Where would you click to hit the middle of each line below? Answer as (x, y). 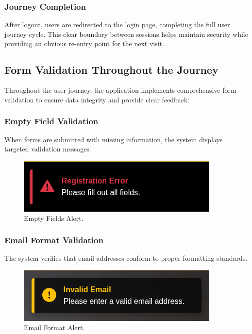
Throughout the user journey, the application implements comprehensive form (120, 90)
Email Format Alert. (54, 327)
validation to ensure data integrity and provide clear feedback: (97, 99)
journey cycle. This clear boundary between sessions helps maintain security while (126, 34)
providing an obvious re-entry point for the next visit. (84, 43)
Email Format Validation (54, 240)
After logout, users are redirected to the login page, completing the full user (117, 25)
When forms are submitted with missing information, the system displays (114, 139)
